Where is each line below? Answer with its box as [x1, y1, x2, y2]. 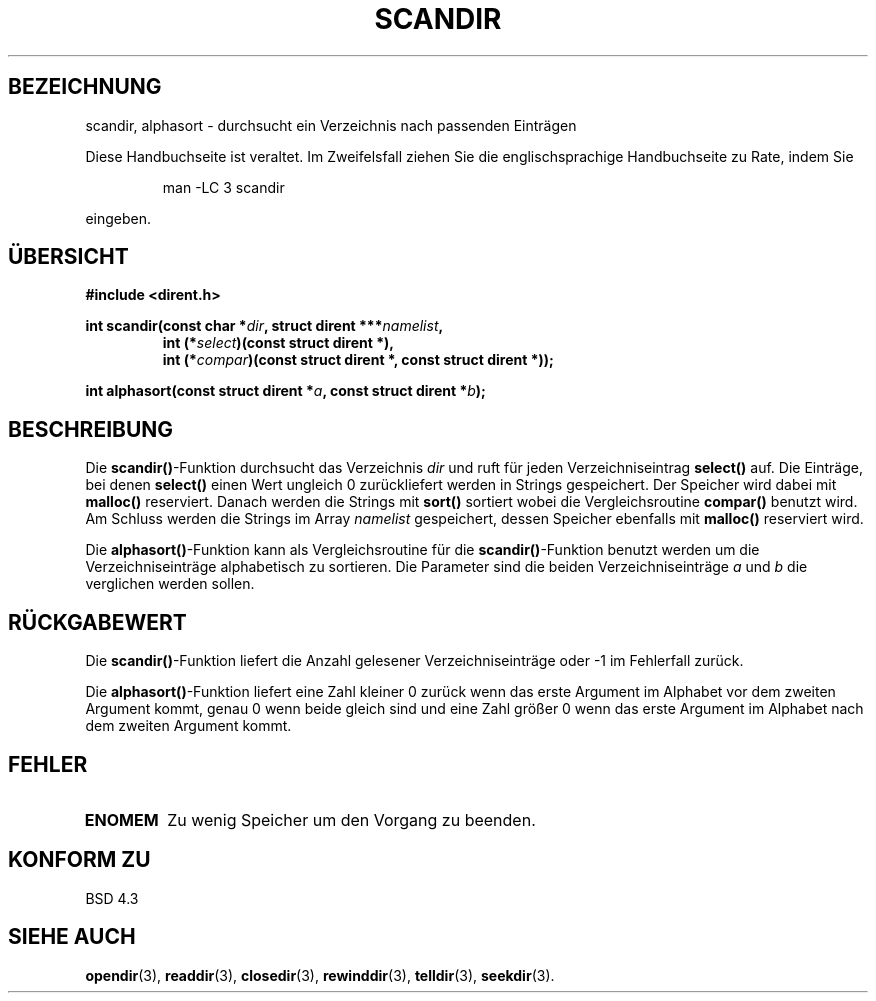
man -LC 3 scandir [162, 178, 285, 196]
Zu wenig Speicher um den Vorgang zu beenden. [167, 809, 536, 830]
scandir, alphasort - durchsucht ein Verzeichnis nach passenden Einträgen [85, 116, 577, 134]
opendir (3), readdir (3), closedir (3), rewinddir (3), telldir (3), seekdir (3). [85, 966, 555, 984]
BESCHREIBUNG [8, 416, 174, 442]
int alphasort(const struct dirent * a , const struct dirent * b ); [85, 382, 486, 400]
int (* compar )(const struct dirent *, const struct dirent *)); [162, 351, 554, 369]
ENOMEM [84, 809, 159, 830]
